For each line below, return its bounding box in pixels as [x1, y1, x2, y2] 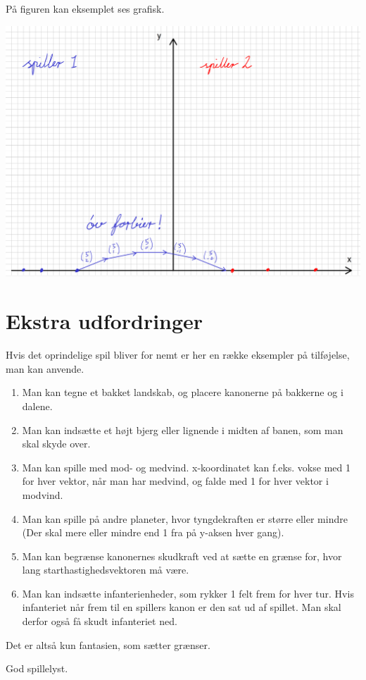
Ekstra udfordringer [6, 307, 203, 335]
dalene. [22, 398, 53, 413]
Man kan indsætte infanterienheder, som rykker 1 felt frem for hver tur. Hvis [22, 586, 354, 600]
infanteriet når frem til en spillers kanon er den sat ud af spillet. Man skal [22, 600, 341, 614]
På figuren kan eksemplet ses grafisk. [6, 1, 165, 16]
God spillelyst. [6, 661, 68, 676]
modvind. [22, 487, 63, 502]
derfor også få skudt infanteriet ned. [22, 614, 177, 629]
